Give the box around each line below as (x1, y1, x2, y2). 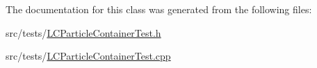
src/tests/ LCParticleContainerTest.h (6, 25, 161, 40)
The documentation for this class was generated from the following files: (6, 2, 312, 16)
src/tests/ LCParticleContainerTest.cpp (6, 49, 171, 63)
